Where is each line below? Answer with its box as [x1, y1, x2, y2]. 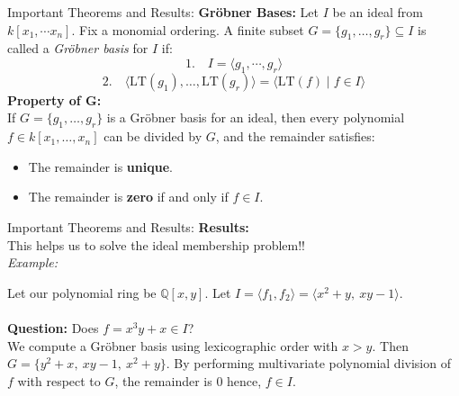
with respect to [17, 371, 101, 390]
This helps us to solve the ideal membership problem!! [7, 235, 306, 254]
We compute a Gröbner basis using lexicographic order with [7, 336, 338, 355]
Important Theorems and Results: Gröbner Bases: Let [7, 3, 319, 21]
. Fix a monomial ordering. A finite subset [71, 20, 304, 39]
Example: [7, 253, 58, 272]
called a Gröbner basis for [7, 39, 148, 58]
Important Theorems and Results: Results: [7, 217, 249, 236]
